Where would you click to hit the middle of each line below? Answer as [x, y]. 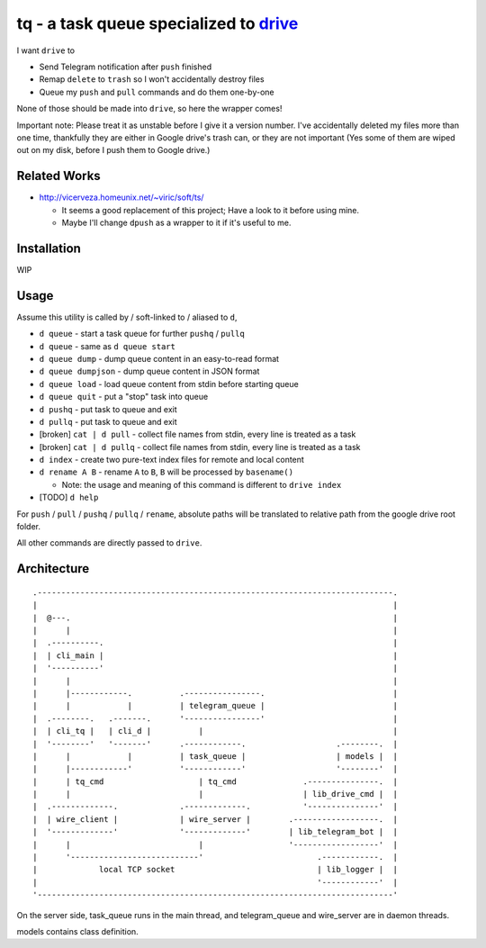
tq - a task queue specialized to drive [157, 23]
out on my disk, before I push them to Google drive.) [113, 150]
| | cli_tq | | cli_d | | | [216, 731]
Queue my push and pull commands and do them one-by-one [157, 92]
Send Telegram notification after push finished [125, 67]
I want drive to [46, 50]
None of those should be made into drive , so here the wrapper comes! [149, 109]
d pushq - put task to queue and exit [108, 409]
